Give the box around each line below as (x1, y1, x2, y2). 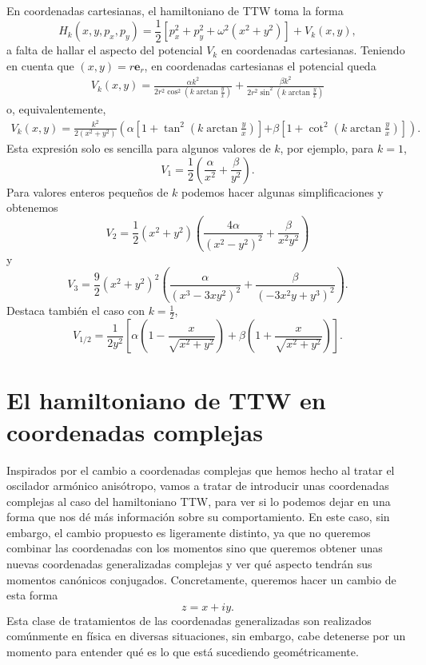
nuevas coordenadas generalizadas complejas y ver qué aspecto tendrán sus (6, 555, 372, 572)
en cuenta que (6, 57, 74, 74)
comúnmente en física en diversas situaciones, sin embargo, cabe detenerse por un (6, 627, 406, 644)
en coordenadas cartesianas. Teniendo (221, 42, 405, 58)
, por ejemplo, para (280, 140, 374, 157)
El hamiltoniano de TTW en (6, 384, 326, 416)
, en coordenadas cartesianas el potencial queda (144, 57, 376, 74)
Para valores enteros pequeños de (6, 183, 169, 200)
